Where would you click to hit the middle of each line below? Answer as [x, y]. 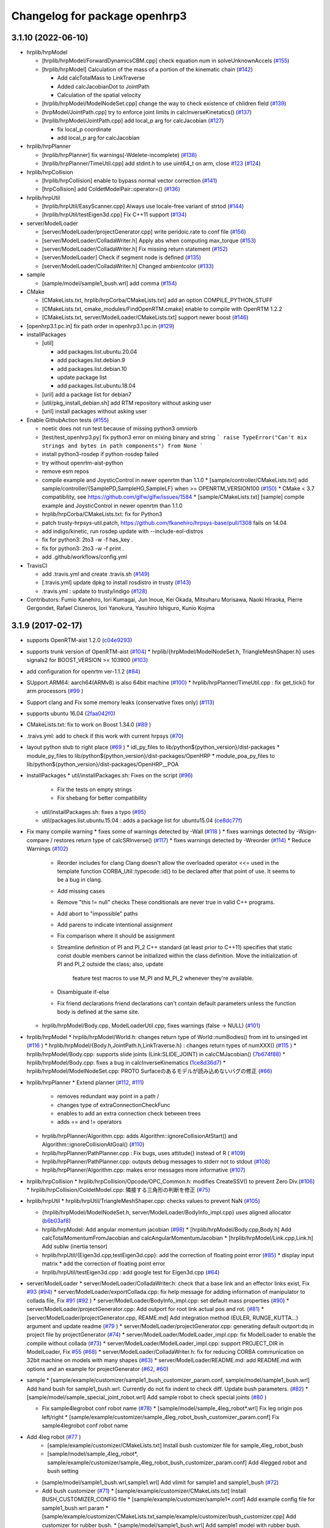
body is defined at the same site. [98, 1012]
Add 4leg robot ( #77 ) [54, 1437]
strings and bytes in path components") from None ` [123, 446]
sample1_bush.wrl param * [75, 1508]
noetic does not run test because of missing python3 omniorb [120, 428]
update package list [82, 377]
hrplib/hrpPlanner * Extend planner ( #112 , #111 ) [85, 1082]
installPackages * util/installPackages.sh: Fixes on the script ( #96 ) [110, 776]
